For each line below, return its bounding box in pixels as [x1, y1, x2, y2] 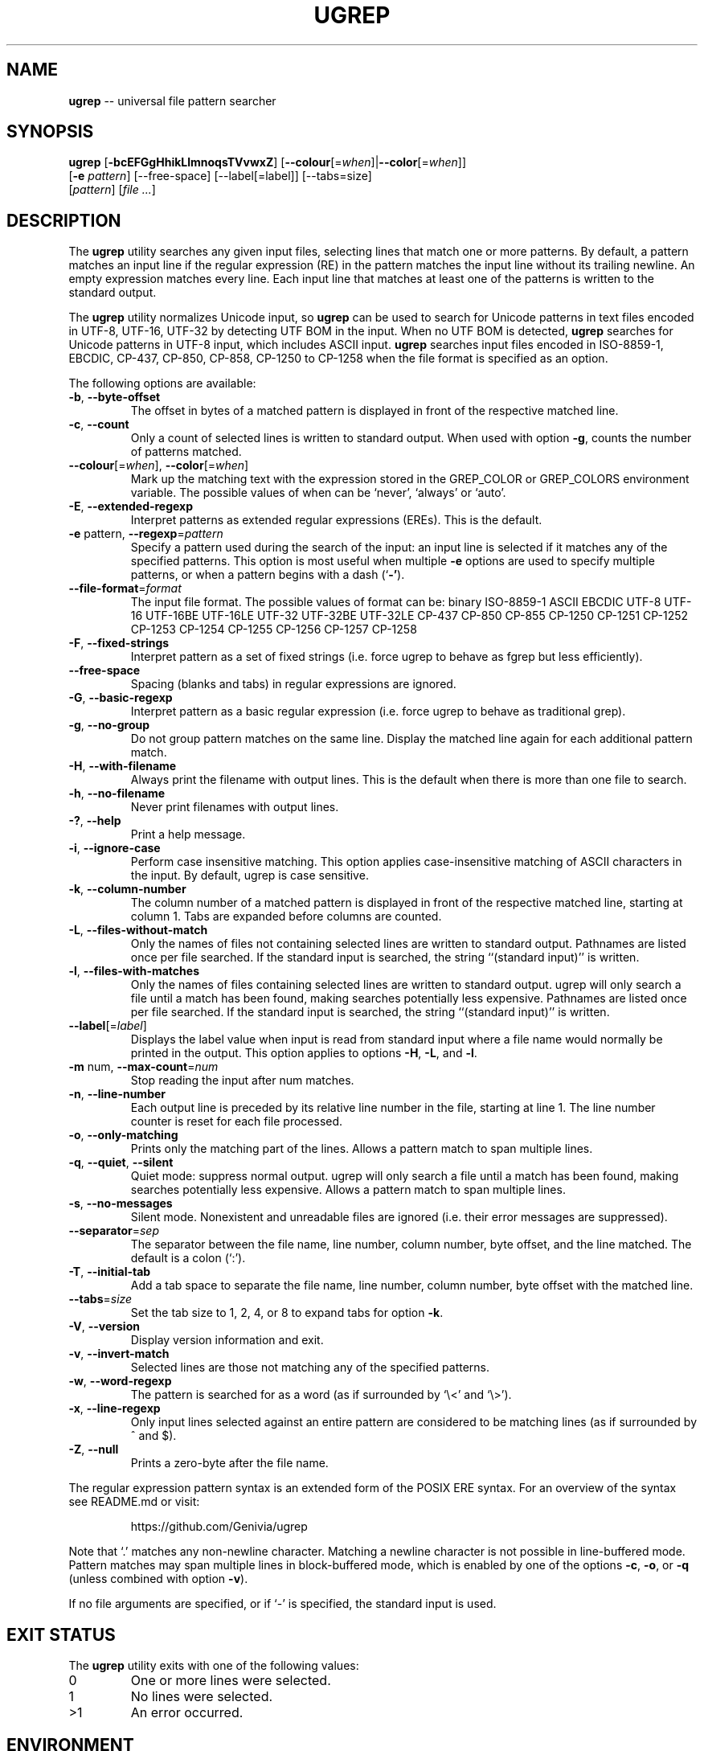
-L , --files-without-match [68, 923, 208, 937]
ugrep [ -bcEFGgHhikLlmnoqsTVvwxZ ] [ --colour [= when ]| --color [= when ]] [68, 155, 467, 170]
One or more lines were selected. [130, 1672, 331, 1689]
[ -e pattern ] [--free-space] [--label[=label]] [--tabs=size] [68, 169, 372, 183]
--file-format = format [68, 581, 182, 596]
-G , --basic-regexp [68, 691, 173, 705]
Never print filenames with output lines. [130, 800, 339, 814]
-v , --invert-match [68, 1347, 170, 1361]
